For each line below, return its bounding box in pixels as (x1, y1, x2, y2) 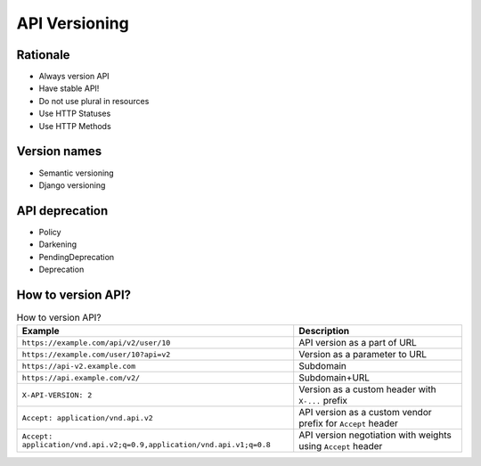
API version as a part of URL (298, 337, 418, 349)
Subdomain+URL (298, 372, 370, 384)
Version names (16, 143, 102, 159)
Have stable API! (38, 83, 100, 94)
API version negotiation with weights (298, 429, 452, 441)
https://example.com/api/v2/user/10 (21, 338, 171, 347)
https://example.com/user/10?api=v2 (21, 349, 171, 359)
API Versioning (16, 13, 129, 33)
